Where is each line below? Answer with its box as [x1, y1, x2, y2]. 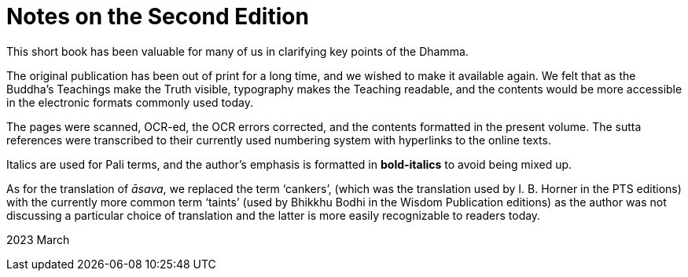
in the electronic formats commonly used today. [6, 95, 253, 109]
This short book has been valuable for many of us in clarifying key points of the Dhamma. [6, 44, 469, 58]
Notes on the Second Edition [6, 3, 309, 30]
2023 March [6, 232, 70, 246]
